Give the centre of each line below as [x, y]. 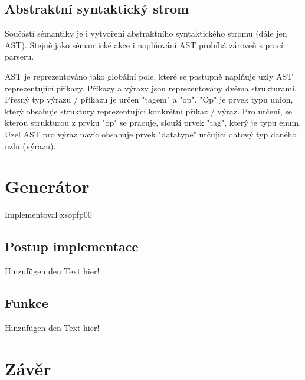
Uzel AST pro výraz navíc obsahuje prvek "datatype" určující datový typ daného [151, 134]
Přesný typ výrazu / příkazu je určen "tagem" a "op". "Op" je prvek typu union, [149, 99]
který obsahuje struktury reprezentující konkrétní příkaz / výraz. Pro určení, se [148, 111]
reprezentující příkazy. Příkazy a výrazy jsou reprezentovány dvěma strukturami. [151, 88]
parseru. [19, 56]
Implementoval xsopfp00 [48, 214]
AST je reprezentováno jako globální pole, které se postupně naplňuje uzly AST [149, 76]
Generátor [47, 186]
